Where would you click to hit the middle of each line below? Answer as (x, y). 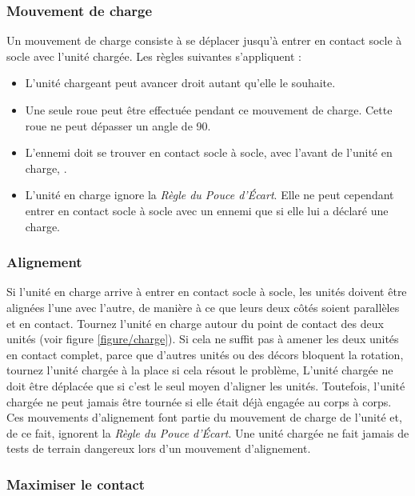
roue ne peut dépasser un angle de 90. (118, 125)
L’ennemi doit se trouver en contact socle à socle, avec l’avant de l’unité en (209, 152)
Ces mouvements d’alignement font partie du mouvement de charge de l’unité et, (204, 417)
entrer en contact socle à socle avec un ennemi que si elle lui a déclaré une (207, 210)
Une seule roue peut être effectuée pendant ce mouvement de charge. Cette (209, 110)
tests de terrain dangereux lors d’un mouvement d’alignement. (159, 448)
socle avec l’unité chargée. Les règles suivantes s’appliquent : (154, 56)
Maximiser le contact (76, 484)
